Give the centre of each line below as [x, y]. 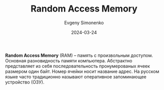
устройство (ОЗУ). [25, 82]
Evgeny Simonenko [84, 23]
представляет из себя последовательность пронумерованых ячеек [77, 66]
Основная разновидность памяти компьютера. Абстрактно [69, 60]
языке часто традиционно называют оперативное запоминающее [76, 76]
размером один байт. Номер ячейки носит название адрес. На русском [82, 71]
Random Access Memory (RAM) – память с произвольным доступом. [79, 55]
